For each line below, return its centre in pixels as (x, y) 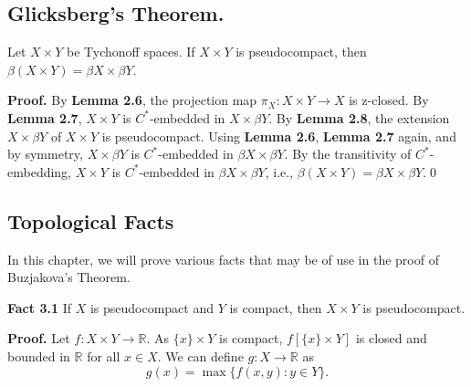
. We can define (200, 356)
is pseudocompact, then (301, 52)
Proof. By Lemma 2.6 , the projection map (132, 100)
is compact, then (276, 307)
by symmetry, (45, 154)
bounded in (39, 356)
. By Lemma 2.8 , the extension (359, 117)
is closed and (391, 338)
